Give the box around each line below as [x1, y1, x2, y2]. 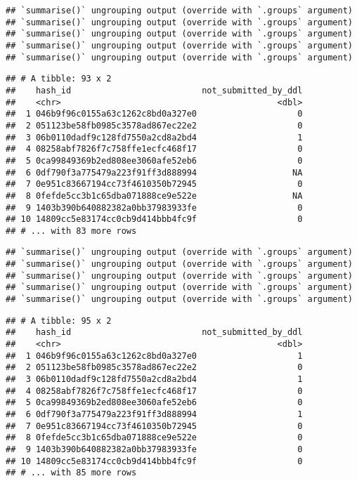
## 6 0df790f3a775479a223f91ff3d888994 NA [6, 167, 303, 178]
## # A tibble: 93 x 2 [6, 74, 112, 84]
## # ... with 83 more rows [6, 225, 137, 236]
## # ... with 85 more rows [6, 468, 137, 478]
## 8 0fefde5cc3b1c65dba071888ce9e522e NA [6, 190, 303, 201]
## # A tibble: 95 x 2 [6, 315, 112, 326]
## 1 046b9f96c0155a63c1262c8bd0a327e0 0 [6, 109, 303, 119]
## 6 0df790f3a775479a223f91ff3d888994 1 [6, 409, 303, 419]
